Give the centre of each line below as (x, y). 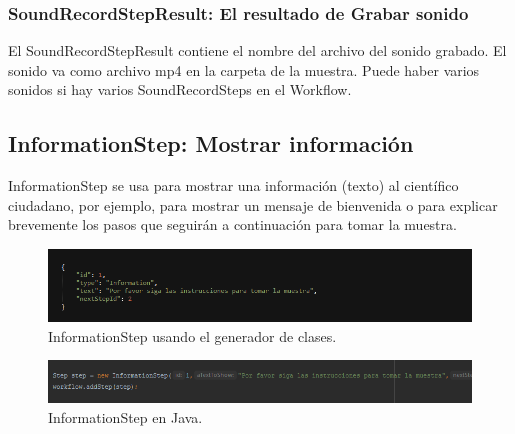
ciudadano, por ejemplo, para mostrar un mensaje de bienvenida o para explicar (253, 204)
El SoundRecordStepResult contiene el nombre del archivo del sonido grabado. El (257, 50)
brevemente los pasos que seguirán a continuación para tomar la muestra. (232, 224)
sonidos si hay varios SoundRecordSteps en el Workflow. (180, 89)
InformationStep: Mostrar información (211, 143)
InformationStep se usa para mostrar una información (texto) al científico (233, 185)
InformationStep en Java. (125, 416)
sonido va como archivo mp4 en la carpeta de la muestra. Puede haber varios (244, 69)
